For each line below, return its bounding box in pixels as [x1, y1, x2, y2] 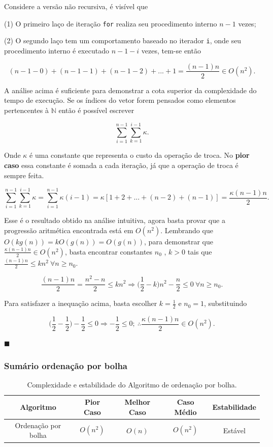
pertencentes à [4, 104, 49, 115]
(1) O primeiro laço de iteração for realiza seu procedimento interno [4, 18, 217, 29]
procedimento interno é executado [4, 45, 109, 55]
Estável [223, 425, 246, 435]
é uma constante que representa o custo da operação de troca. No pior [29, 150, 250, 160]
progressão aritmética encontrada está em [4, 225, 133, 235]
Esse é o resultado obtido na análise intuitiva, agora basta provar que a [4, 215, 225, 226]
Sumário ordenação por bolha [4, 359, 127, 372]
